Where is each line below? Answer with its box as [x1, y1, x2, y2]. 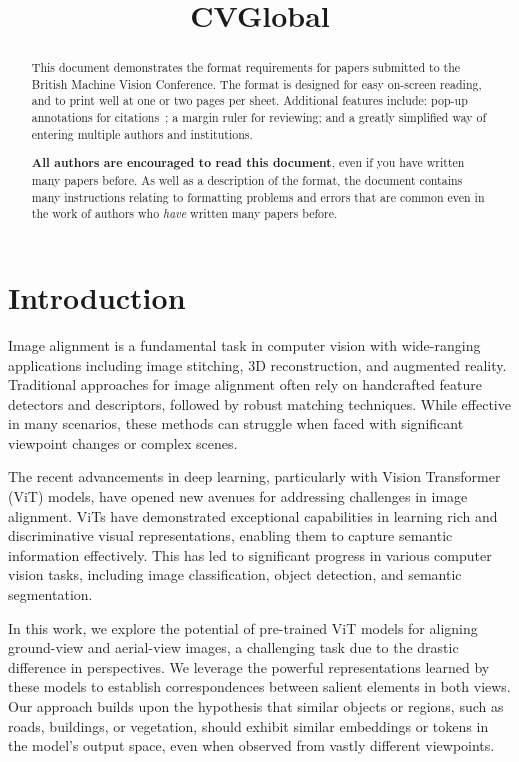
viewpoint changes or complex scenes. [8, 432, 238, 453]
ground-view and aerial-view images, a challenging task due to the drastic [8, 637, 459, 658]
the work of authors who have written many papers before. [31, 205, 338, 222]
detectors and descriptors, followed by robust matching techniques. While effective [8, 393, 511, 414]
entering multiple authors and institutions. [31, 125, 253, 142]
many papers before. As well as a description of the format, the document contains [31, 172, 463, 188]
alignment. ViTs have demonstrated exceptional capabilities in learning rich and [8, 505, 498, 526]
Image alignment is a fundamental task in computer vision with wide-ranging [8, 334, 481, 355]
